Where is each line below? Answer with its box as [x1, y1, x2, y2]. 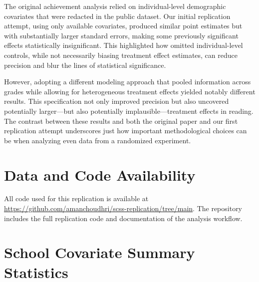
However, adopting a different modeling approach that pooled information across [4, 76, 251, 87]
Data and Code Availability [4, 164, 196, 185]
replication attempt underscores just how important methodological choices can [4, 125, 247, 136]
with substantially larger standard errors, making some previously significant [4, 30, 239, 40]
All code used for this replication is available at [4, 193, 149, 204]
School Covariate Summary [4, 242, 195, 263]
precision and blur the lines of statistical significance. [4, 59, 166, 70]
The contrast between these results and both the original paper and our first [4, 115, 238, 126]
